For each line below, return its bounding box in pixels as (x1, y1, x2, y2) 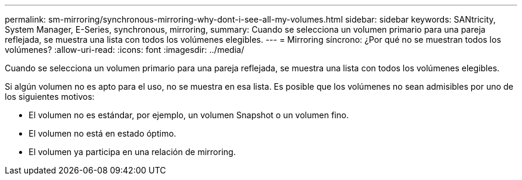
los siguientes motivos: (5, 91, 95, 102)
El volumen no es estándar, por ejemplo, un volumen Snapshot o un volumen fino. (29, 110, 349, 120)
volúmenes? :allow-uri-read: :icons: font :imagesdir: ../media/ (5, 45, 244, 55)
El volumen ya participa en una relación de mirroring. (29, 147, 236, 157)
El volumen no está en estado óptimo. (29, 128, 176, 138)
